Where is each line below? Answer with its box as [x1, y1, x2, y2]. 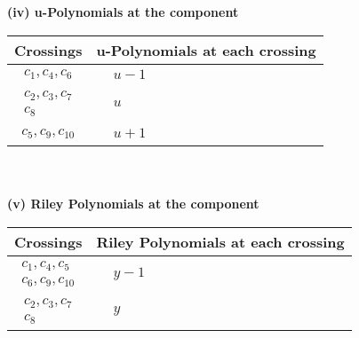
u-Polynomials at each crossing [96, 39, 316, 60]
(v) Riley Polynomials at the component [7, 194, 259, 213]
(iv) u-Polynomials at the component [7, 3, 239, 20]
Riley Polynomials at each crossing [96, 231, 345, 252]
